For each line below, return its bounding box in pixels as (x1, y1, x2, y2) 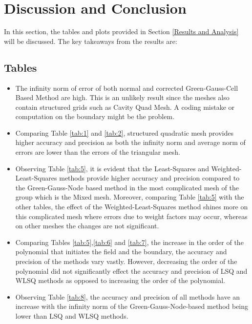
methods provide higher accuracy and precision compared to (59, 173, 240, 183)
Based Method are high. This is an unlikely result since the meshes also (15, 92, 230, 102)
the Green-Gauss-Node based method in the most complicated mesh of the (15, 182, 239, 192)
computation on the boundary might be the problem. (15, 111, 175, 121)
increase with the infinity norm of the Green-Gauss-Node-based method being (15, 301, 249, 311)
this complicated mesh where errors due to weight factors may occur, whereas (15, 211, 248, 221)
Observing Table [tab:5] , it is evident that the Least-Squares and (15, 163, 209, 173)
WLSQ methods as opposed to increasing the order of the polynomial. (15, 275, 225, 285)
